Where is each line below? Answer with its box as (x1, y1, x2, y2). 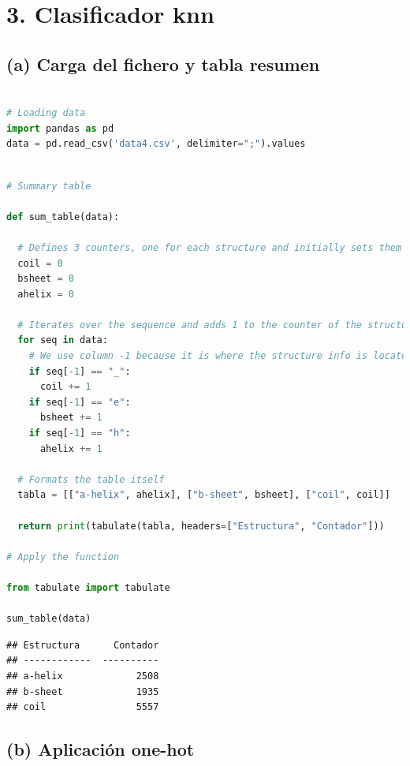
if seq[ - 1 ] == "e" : (28, 396, 131, 408)
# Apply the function (6, 551, 120, 562)
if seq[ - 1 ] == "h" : (28, 428, 131, 439)
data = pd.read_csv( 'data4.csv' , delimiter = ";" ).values (6, 138, 306, 150)
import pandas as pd (6, 122, 114, 134)
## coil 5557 (6, 701, 159, 713)
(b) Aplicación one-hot (6, 737, 195, 761)
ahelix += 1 (39, 443, 102, 454)
